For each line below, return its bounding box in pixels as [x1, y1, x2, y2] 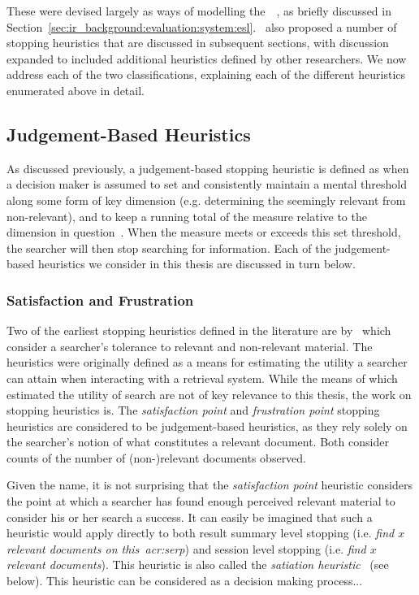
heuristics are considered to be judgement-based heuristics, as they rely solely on [6, 417, 408, 434]
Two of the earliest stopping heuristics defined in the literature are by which [6, 322, 391, 339]
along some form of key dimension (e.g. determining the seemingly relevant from [6, 191, 406, 208]
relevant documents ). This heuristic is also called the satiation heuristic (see [6, 556, 389, 573]
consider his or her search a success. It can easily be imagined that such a [6, 508, 373, 525]
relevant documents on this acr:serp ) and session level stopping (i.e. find [6, 540, 366, 557]
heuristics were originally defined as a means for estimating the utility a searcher [6, 354, 408, 371]
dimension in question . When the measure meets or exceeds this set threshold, [6, 224, 401, 241]
